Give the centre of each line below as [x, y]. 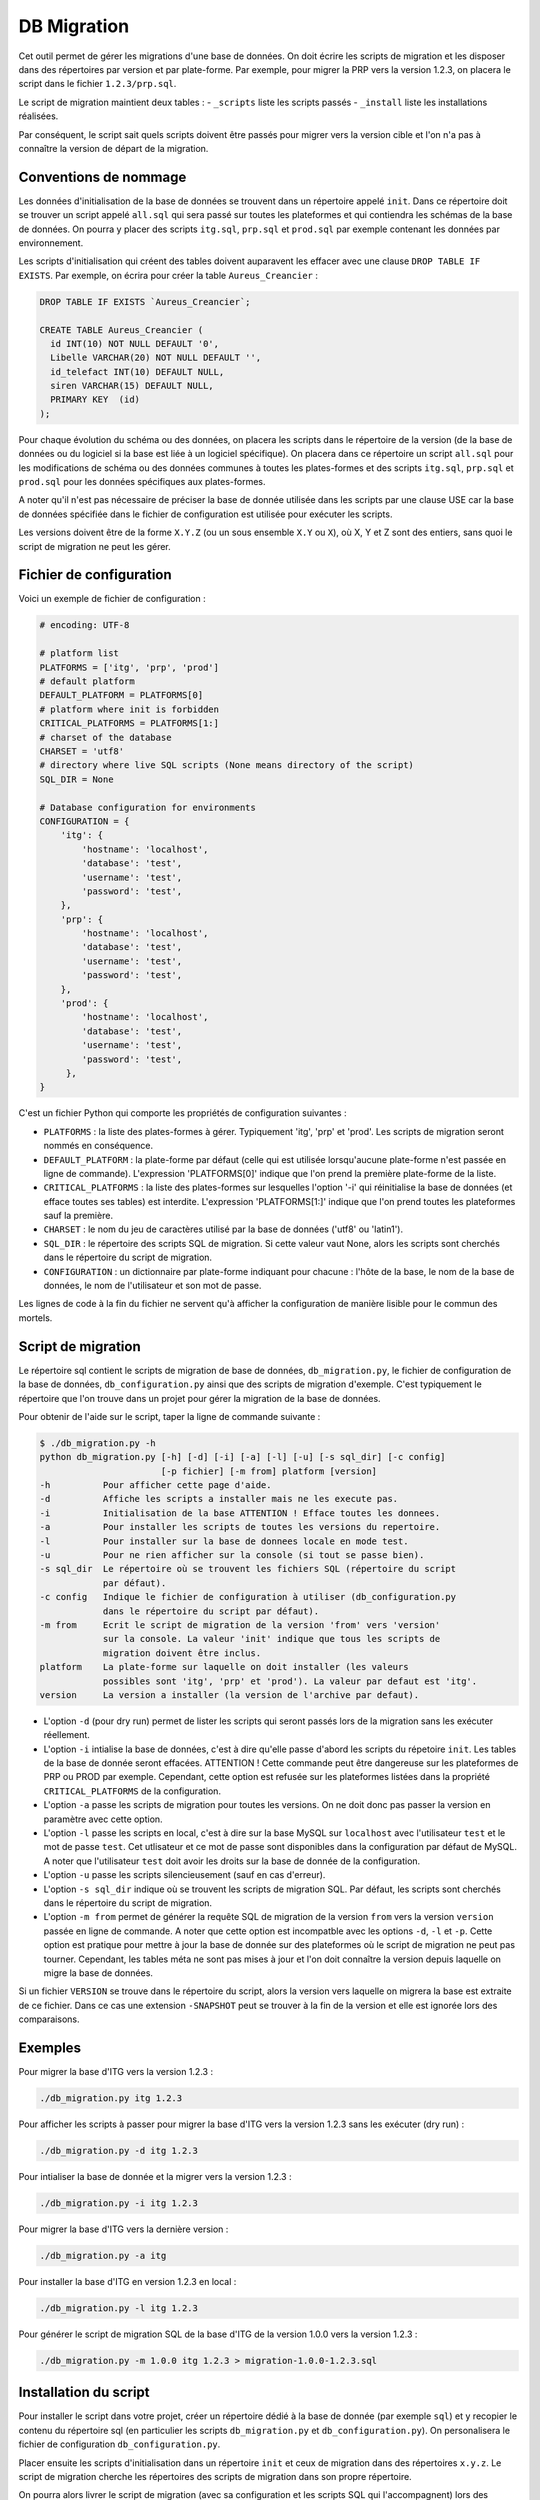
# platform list [79, 653]
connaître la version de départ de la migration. [113, 148]
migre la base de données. [98, 1972]
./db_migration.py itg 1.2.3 [111, 2098]
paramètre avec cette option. [103, 1819]
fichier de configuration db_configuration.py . [119, 2444]
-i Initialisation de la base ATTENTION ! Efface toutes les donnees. [240, 1513]
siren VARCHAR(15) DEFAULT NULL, [132, 386]
